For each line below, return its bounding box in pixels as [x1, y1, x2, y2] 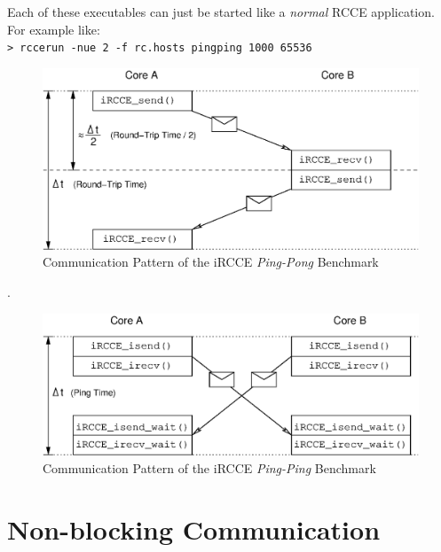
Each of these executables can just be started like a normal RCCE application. [7, 3, 435, 20]
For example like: [7, 19, 100, 38]
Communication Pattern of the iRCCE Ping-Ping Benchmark [43, 458, 376, 477]
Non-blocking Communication [7, 510, 381, 547]
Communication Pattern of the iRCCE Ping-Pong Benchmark [43, 253, 379, 271]
